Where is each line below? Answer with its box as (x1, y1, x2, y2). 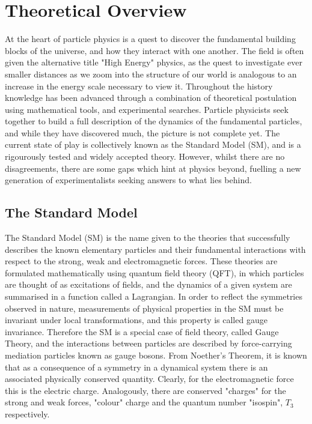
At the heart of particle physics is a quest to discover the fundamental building (5, 32, 296, 45)
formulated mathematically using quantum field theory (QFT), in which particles (5, 266, 304, 279)
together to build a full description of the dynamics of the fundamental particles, (5, 115, 302, 127)
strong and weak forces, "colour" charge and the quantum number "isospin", (5, 396, 283, 408)
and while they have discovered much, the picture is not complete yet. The (5, 126, 280, 139)
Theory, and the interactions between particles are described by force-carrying (5, 337, 292, 350)
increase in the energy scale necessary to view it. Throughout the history (5, 79, 273, 92)
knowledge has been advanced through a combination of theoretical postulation (5, 91, 297, 104)
